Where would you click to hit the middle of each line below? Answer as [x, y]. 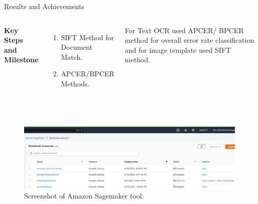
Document [77, 47]
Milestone [21, 60]
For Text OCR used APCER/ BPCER [184, 30]
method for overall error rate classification [189, 40]
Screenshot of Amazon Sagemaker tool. [84, 196]
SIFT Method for [88, 37]
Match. [72, 57]
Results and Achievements [44, 6]
